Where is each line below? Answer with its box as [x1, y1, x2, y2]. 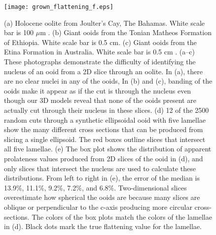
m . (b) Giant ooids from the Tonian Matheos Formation [40, 27, 212, 38]
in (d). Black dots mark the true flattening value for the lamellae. [4, 221, 202, 232]
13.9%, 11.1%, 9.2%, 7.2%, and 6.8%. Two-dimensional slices [4, 182, 187, 192]
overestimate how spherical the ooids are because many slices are [4, 192, 200, 202]
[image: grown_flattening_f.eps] [4, 3, 113, 10]
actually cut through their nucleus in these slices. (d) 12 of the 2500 [4, 105, 209, 115]
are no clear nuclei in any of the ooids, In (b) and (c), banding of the [4, 76, 213, 86]
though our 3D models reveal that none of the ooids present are [4, 95, 196, 105]
